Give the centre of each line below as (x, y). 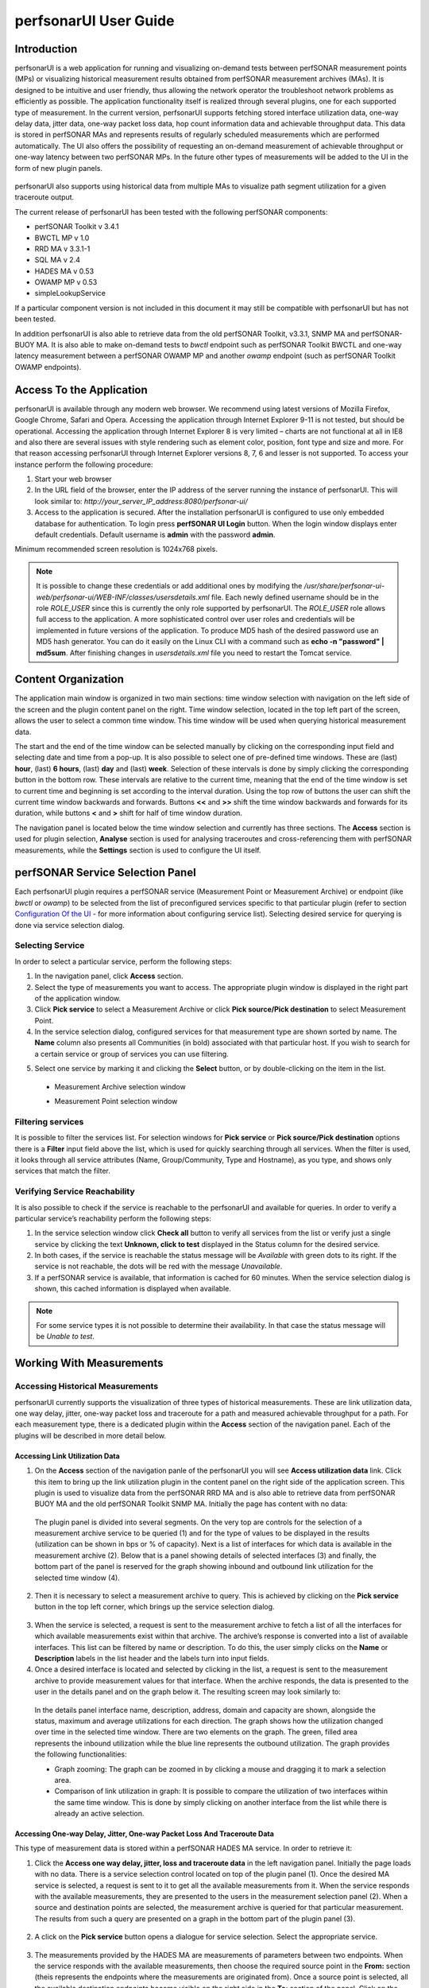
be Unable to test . (66, 1337)
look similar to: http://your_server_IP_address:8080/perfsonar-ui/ (141, 501)
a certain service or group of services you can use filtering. (132, 1054)
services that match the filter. (62, 1171)
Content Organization (70, 679)
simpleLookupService (70, 293)
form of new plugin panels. (59, 168)
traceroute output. (44, 197)
